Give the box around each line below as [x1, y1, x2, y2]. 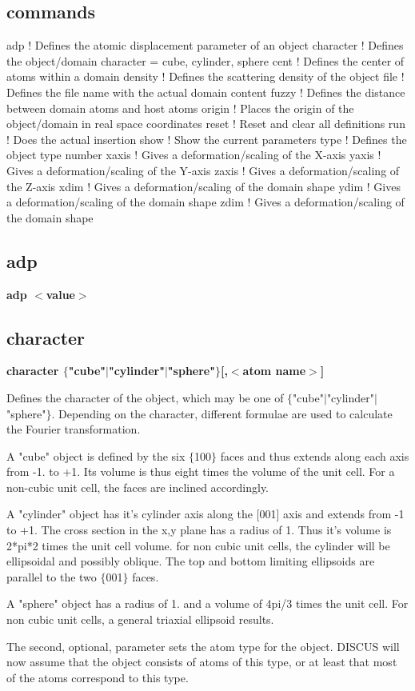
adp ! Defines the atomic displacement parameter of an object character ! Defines [6, 37, 404, 54]
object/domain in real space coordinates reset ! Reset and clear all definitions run [6, 115, 405, 132]
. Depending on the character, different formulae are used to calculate [51, 405, 393, 421]
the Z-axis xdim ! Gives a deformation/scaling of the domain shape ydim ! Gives [6, 178, 401, 194]
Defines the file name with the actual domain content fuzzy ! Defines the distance [6, 83, 405, 100]
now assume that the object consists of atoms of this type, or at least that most [6, 653, 397, 670]
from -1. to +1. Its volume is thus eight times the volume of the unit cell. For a [6, 463, 395, 480]
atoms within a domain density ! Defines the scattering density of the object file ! [6, 68, 405, 85]
